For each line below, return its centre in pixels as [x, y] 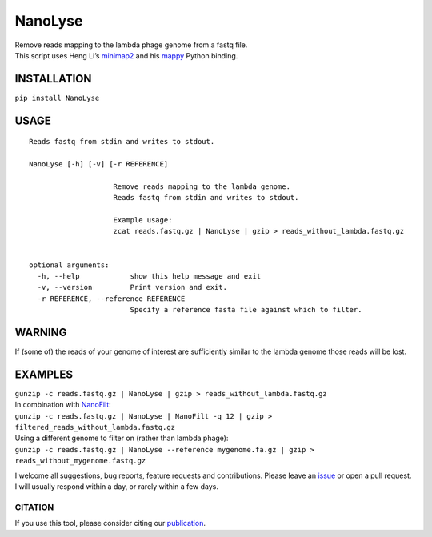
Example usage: [143, 220]
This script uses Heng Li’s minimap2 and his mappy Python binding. [126, 55]
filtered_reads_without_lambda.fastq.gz [95, 427]
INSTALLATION [53, 79]
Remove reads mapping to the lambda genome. [202, 186]
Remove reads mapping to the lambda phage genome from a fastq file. [131, 45]
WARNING [41, 332]
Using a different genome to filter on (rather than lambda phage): [122, 438]
